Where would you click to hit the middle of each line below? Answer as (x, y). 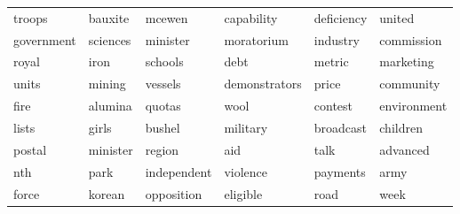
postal (30, 149)
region (162, 149)
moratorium (256, 39)
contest (333, 106)
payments (340, 171)
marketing (407, 61)
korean (107, 193)
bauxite (109, 17)
